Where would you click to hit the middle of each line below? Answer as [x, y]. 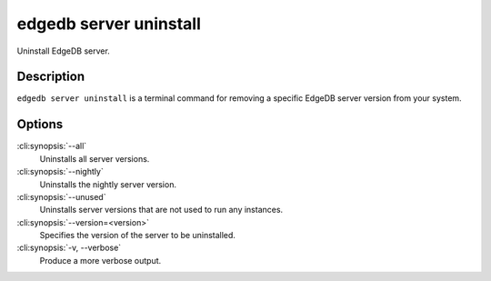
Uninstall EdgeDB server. [64, 51]
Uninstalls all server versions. [95, 158]
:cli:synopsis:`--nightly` [60, 172]
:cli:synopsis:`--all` [52, 146]
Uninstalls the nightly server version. [108, 184]
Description [51, 77]
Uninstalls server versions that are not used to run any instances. [161, 210]
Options [40, 124]
